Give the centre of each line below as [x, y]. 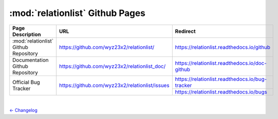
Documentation [30, 60]
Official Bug [26, 82]
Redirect [185, 31]
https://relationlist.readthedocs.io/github [223, 47]
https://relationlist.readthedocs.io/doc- [221, 63]
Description [27, 34]
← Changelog [23, 110]
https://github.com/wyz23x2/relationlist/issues [114, 85]
